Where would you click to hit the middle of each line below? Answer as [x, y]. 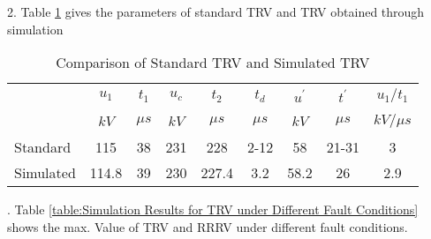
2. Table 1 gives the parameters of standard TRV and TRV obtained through [216, 11]
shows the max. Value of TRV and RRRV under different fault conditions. [208, 226]
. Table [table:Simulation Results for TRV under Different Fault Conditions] [213, 209]
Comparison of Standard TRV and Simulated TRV [213, 63]
